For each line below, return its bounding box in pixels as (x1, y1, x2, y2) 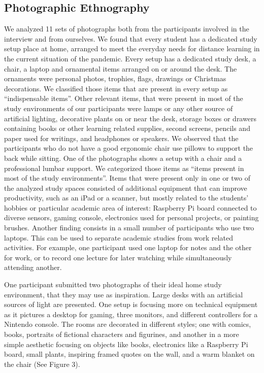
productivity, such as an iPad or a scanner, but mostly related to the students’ (4, 192, 249, 203)
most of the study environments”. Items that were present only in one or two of (4, 173, 251, 183)
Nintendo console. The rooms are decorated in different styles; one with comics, (4, 319, 251, 329)
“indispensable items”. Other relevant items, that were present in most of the (4, 93, 243, 104)
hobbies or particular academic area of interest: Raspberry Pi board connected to (4, 202, 257, 213)
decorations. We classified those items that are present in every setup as (4, 83, 228, 93)
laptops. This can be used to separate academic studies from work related (4, 232, 233, 243)
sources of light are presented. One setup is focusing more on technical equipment (4, 299, 258, 310)
